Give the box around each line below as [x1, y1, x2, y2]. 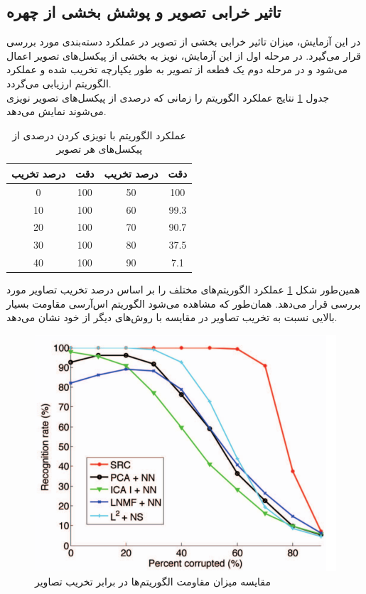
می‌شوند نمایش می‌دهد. [6, 104, 107, 119]
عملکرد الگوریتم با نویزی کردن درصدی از [12, 127, 186, 142]
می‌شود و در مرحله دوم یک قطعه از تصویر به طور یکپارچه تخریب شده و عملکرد [6, 62, 348, 77]
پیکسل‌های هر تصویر [56, 141, 143, 156]
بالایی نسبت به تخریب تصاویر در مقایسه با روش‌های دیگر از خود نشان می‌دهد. [6, 310, 338, 325]
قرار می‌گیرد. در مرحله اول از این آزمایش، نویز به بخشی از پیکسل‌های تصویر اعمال [6, 48, 361, 63]
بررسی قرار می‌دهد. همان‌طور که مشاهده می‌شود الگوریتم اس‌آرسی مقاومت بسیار [6, 296, 361, 310]
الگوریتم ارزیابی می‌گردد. [6, 75, 112, 90]
